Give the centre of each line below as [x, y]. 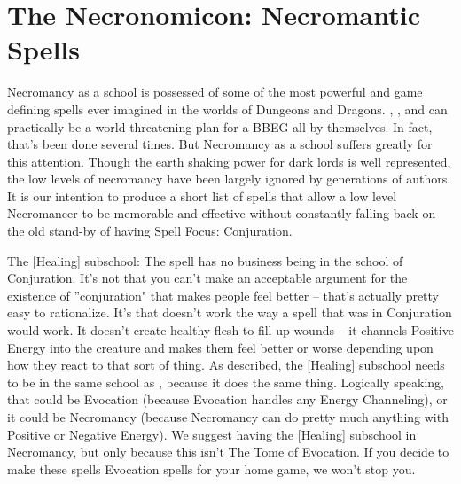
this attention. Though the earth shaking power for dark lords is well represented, [229, 161]
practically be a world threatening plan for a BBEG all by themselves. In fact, [220, 126]
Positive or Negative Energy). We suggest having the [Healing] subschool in [212, 434]
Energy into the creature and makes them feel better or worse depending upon [220, 347]
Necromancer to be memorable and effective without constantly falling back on [222, 213]
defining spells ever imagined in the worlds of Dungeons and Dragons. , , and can [227, 109]
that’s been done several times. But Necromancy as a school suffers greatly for [220, 144]
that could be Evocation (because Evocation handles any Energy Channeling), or [227, 399]
